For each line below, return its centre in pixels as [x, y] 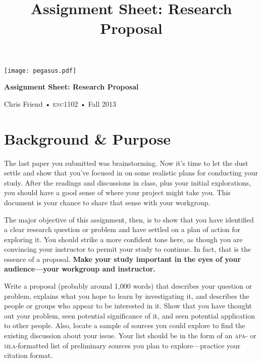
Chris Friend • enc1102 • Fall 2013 [60, 103]
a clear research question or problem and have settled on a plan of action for [122, 229]
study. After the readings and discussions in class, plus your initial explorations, [128, 182]
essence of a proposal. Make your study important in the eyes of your [123, 259]
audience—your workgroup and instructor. [80, 269]
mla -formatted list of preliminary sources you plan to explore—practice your [122, 345]
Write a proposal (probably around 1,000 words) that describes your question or [128, 286]
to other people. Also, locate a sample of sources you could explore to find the [125, 325]
